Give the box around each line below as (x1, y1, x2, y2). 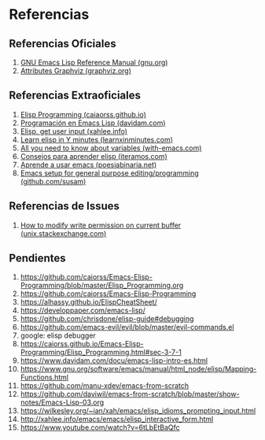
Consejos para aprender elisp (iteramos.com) (20, 151, 167, 161)
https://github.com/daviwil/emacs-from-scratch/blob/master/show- (20, 390, 240, 399)
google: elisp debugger (20, 331, 97, 340)
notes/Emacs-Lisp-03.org (20, 397, 105, 407)
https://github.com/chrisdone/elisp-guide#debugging (20, 314, 194, 324)
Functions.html (20, 372, 69, 383)
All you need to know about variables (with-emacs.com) (20, 143, 202, 153)
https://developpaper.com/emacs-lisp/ (20, 305, 146, 316)
